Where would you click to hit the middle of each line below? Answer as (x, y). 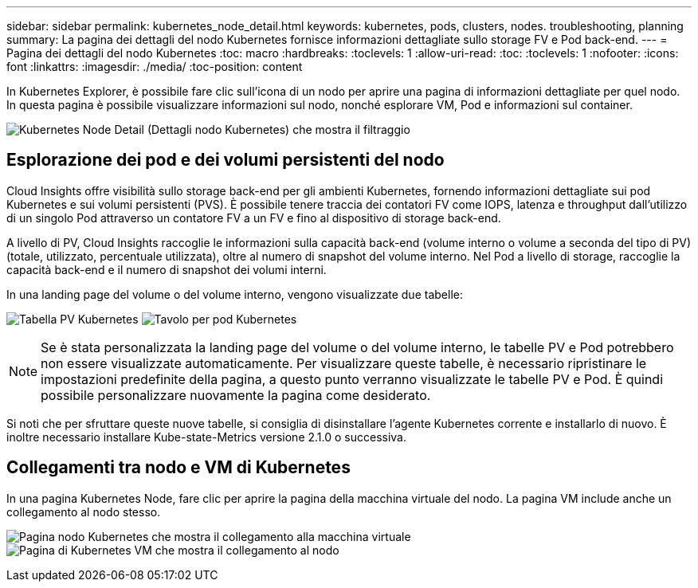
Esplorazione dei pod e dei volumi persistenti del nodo (225, 160)
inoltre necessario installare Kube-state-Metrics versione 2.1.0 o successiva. (207, 437)
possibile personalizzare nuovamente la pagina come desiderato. (236, 395)
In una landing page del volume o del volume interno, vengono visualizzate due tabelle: (235, 294)
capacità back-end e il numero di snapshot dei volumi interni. (167, 269)
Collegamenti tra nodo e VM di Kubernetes (178, 468)
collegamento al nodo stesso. (84, 512)
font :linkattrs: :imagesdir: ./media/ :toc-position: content (155, 67)
